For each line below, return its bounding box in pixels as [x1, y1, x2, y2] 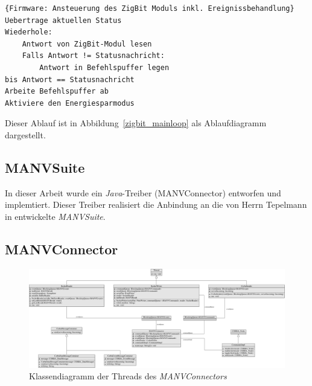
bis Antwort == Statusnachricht [5, 75, 135, 84]
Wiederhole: [5, 28, 53, 37]
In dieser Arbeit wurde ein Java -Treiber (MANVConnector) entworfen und [5, 186, 281, 199]
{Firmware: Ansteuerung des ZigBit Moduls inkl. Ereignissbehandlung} [5, 4, 294, 13]
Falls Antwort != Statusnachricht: [22, 51, 165, 60]
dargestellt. [5, 128, 46, 141]
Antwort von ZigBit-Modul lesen [22, 39, 152, 48]
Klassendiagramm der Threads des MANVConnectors [29, 370, 227, 382]
